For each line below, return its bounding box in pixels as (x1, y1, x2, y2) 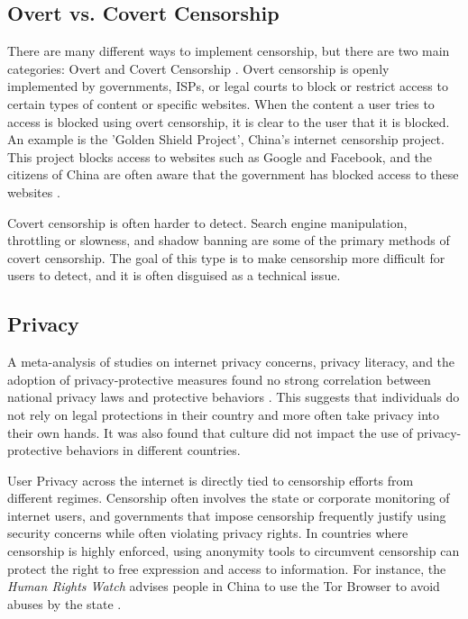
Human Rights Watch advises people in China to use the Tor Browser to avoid (7, 577, 440, 596)
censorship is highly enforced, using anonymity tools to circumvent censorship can (7, 542, 460, 560)
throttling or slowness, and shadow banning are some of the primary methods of (7, 231, 450, 250)
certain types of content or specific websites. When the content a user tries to (7, 94, 435, 113)
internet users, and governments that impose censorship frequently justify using (7, 505, 446, 524)
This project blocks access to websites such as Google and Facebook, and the (7, 147, 433, 166)
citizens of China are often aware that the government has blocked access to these (7, 165, 459, 184)
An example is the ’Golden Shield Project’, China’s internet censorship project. (7, 130, 445, 149)
